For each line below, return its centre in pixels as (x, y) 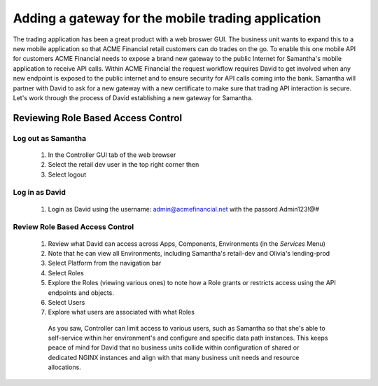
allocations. (65, 367)
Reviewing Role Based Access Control (97, 118)
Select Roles (66, 273)
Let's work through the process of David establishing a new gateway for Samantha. (133, 97)
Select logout (67, 174)
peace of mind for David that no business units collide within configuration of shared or (174, 347)
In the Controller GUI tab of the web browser (112, 155)
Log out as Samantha (50, 138)
